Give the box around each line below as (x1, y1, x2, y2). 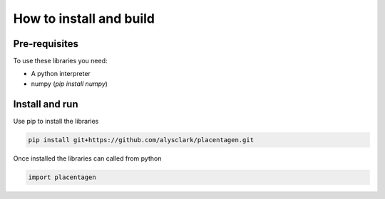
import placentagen (28, 173, 96, 181)
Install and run (13, 98, 78, 110)
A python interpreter (31, 70, 91, 78)
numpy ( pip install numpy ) (31, 79, 108, 88)
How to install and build (13, 11, 155, 26)
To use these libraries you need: (13, 57, 108, 65)
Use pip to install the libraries (13, 117, 99, 125)
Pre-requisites (13, 38, 78, 50)
